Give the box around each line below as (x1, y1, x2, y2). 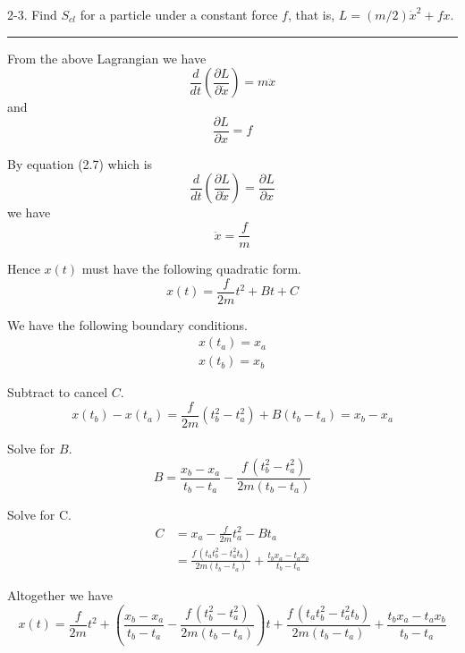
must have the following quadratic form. (81, 259, 301, 278)
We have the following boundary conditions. (7, 315, 248, 334)
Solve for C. (7, 505, 72, 523)
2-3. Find (7, 5, 57, 23)
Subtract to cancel (7, 383, 108, 402)
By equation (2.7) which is (7, 154, 153, 173)
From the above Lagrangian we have (7, 48, 207, 67)
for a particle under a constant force (80, 5, 278, 23)
